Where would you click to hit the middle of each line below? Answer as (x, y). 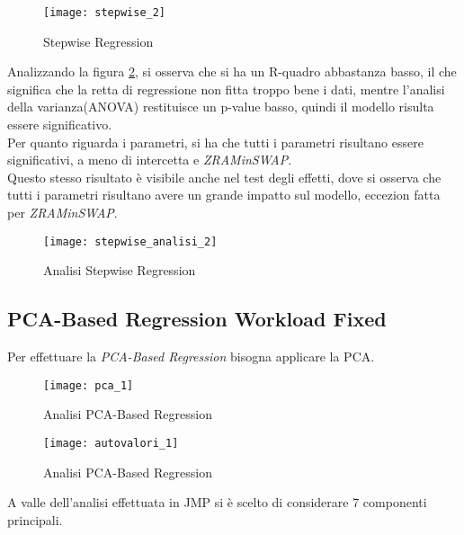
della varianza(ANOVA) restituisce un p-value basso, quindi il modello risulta (221, 107)
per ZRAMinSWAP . (62, 212)
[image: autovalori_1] (111, 443)
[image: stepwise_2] (105, 13)
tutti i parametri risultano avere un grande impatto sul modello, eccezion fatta (224, 195)
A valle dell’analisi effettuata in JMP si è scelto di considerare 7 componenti (217, 502)
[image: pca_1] (89, 385)
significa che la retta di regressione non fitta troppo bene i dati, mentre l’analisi (226, 89)
